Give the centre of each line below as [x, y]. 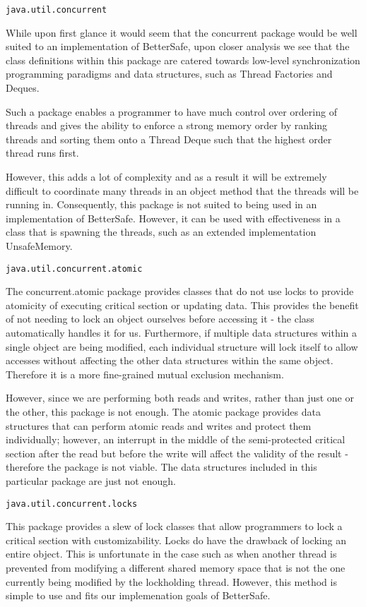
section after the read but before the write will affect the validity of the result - [177, 453]
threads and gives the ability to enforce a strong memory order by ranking [167, 125]
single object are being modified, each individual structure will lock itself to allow [182, 346]
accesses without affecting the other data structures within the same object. [170, 360]
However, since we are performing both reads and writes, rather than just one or [180, 398]
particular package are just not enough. [91, 480]
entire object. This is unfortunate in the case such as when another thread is [171, 554]
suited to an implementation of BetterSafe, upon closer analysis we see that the [178, 46]
